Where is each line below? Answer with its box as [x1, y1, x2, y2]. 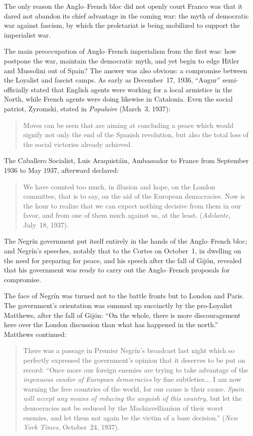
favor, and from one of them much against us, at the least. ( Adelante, [23, 210, 231, 220]
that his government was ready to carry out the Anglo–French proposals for [4, 265, 230, 275]
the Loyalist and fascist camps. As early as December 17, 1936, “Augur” [4, 75, 220, 85]
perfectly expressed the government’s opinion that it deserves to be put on [23, 355, 245, 365]
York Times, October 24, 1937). [23, 422, 119, 432]
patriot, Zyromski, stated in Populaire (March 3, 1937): [4, 103, 171, 113]
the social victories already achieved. [23, 139, 133, 149]
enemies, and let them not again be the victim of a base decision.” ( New [23, 412, 238, 422]
